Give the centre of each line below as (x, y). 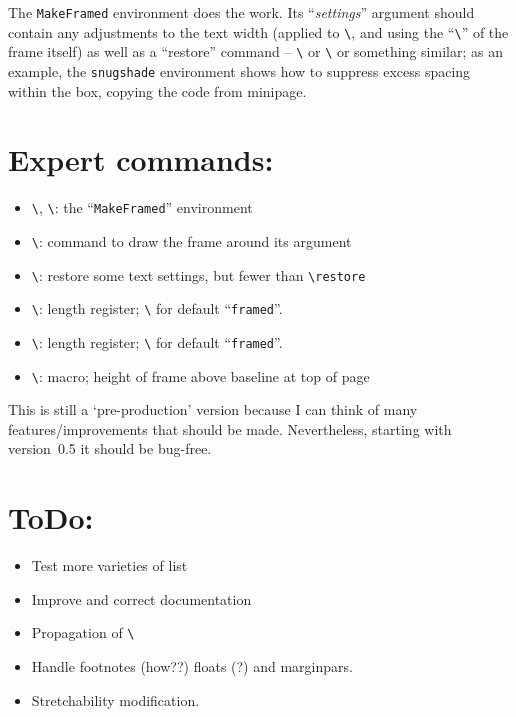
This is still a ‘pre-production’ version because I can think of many (213, 409)
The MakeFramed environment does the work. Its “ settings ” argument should (241, 12)
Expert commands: (141, 159)
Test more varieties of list (109, 565)
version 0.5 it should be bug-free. (110, 448)
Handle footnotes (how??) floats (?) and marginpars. (192, 666)
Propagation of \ (83, 632)
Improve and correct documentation (141, 598)
